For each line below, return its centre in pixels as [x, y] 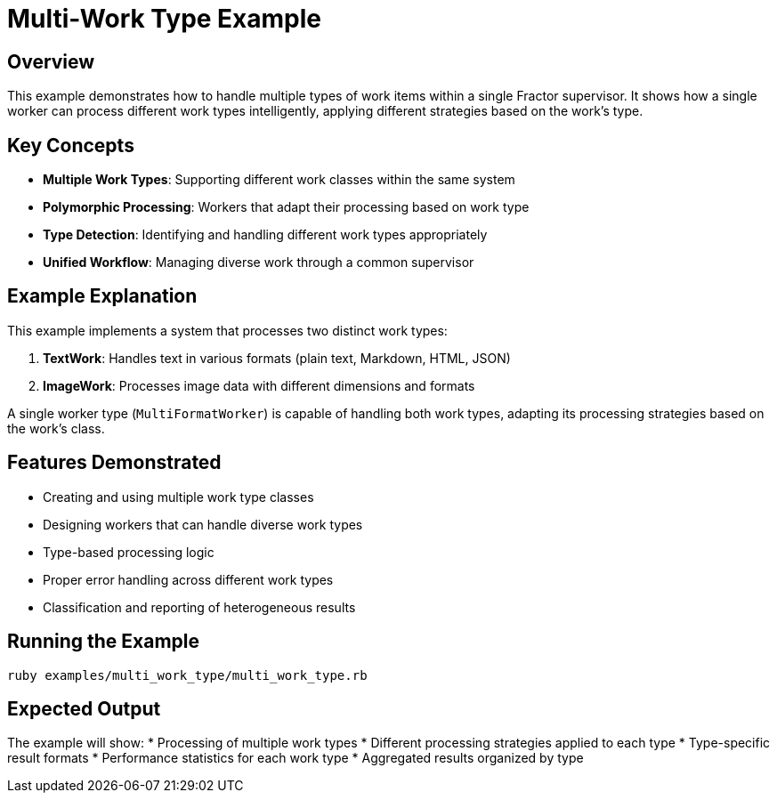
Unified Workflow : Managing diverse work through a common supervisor [259, 263]
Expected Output [84, 708]
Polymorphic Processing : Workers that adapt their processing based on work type [286, 207]
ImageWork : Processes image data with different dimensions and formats [259, 385]
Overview [51, 61]
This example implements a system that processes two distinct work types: [227, 330]
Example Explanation [102, 296]
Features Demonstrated [114, 463]
